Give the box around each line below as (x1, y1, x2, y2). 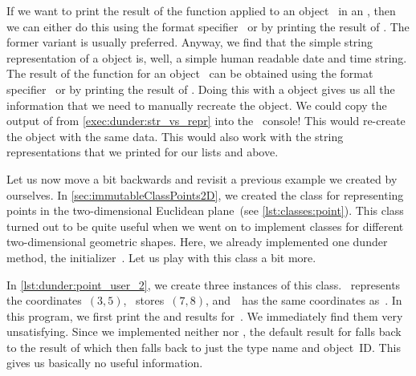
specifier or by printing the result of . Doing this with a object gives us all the (6, 80, 395, 97)
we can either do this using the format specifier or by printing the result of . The (6, 18, 410, 34)
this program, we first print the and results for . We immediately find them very (6, 307, 403, 324)
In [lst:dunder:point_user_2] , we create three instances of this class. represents (6, 276, 401, 293)
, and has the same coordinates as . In (206, 292, 402, 309)
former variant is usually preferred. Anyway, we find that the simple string (6, 34, 373, 51)
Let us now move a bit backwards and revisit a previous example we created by (6, 170, 398, 187)
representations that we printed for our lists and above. (6, 144, 279, 160)
